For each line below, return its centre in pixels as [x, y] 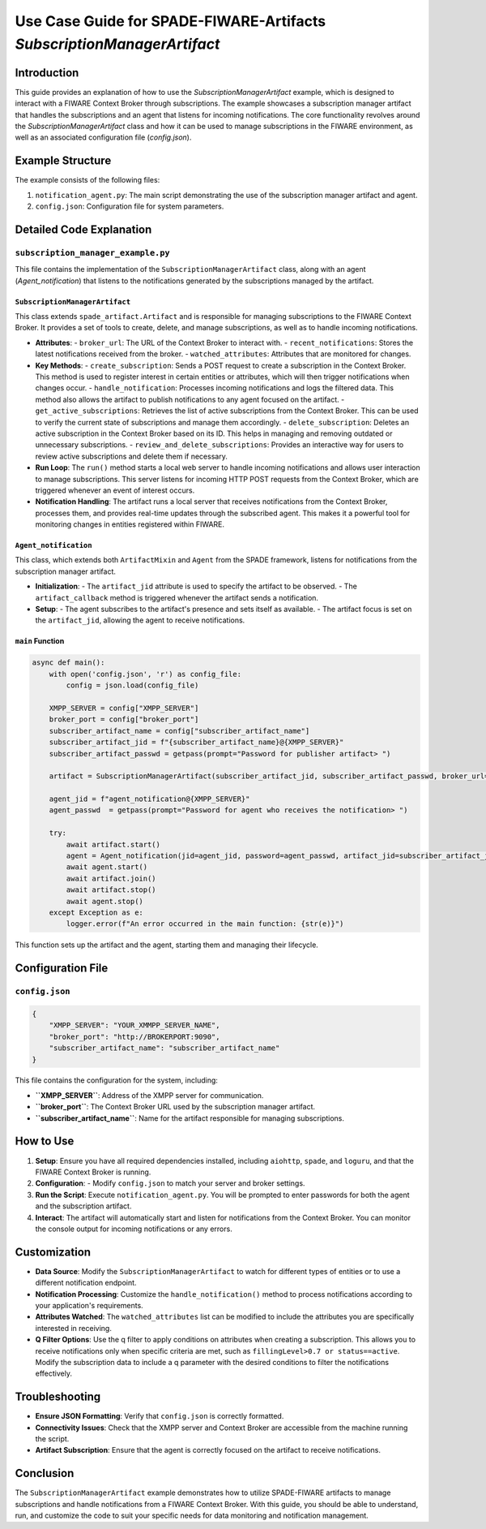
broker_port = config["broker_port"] [124, 719]
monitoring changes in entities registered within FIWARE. [130, 524]
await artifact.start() [113, 844]
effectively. [54, 1374]
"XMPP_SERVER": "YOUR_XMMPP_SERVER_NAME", [134, 1025]
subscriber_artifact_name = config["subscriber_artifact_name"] [179, 731]
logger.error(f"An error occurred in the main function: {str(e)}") [205, 924]
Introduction [47, 73]
